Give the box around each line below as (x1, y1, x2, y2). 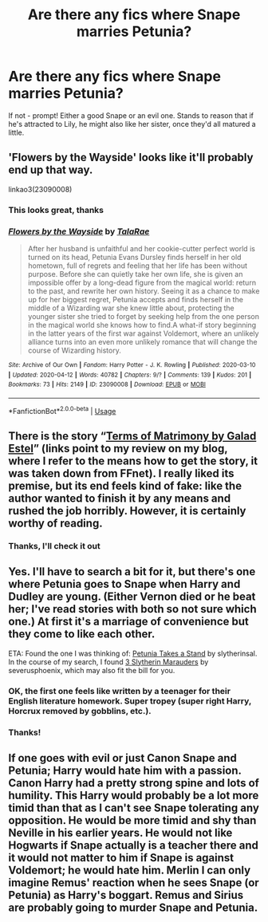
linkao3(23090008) (8, 184, 73, 194)
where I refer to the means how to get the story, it (8, 454, 258, 467)
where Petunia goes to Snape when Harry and (8, 577, 241, 591)
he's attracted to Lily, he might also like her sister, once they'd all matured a (8, 119, 257, 128)
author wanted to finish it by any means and (8, 491, 231, 505)
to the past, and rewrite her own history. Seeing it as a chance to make (27, 286, 260, 296)
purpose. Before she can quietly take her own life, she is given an (27, 269, 243, 278)
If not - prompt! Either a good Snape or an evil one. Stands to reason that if (8, 110, 254, 120)
